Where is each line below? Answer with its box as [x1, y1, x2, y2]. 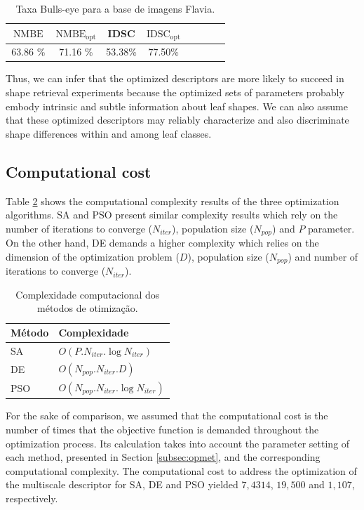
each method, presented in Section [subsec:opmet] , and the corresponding [6, 450, 321, 464]
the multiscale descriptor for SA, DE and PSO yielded [6, 477, 238, 492]
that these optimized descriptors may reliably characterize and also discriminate [6, 112, 349, 127]
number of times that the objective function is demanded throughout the [6, 422, 319, 437]
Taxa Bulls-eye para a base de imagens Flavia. [15, 1, 215, 15]
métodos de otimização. [37, 301, 138, 315]
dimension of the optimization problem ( [6, 249, 180, 263]
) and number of [288, 249, 358, 263]
